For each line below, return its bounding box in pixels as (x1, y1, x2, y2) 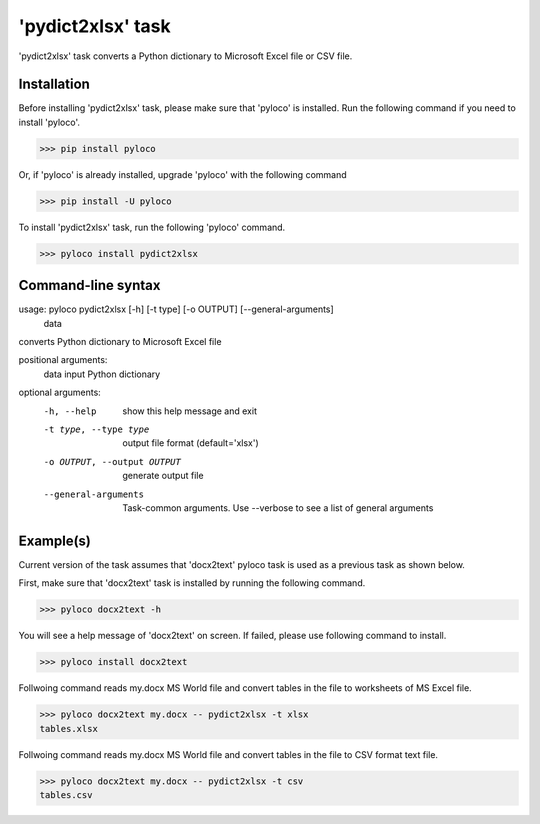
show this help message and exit (122, 405, 257, 417)
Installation (18, 76, 90, 93)
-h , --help (43, 405, 97, 417)
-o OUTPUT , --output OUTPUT (43, 456, 182, 467)
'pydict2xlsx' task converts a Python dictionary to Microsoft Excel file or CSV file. (18, 50, 353, 62)
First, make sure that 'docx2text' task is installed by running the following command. (18, 577, 366, 589)
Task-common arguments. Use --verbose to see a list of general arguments (122, 501, 434, 514)
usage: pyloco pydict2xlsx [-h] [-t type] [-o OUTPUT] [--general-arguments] (18, 303, 334, 315)
